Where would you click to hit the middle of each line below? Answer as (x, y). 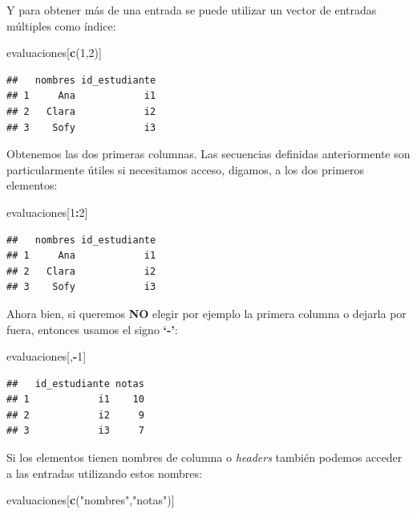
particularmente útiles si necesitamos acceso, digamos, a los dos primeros (186, 169)
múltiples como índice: (61, 25)
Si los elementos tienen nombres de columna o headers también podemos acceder (204, 457)
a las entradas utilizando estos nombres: (104, 473)
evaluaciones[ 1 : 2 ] (47, 212)
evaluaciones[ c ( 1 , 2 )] (54, 53)
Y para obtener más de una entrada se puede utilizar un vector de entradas (192, 10)
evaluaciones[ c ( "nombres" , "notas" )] (91, 500)
